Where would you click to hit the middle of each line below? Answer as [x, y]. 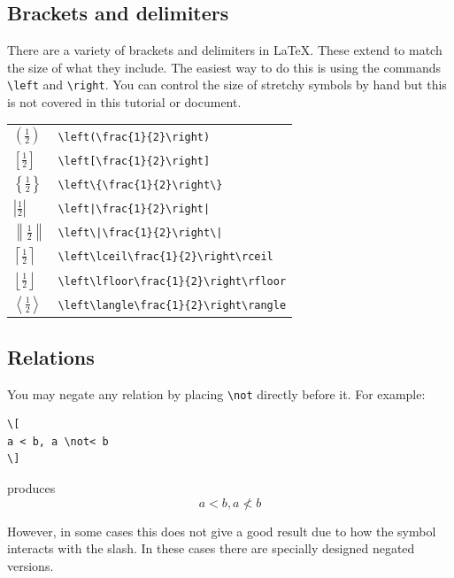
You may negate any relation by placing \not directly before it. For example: [216, 393]
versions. [31, 565]
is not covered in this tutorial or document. [124, 102]
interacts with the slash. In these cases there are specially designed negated [211, 548]
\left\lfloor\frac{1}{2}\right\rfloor [172, 281]
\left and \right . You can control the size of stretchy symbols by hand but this [227, 85]
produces [31, 487]
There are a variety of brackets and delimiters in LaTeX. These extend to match [225, 50]
